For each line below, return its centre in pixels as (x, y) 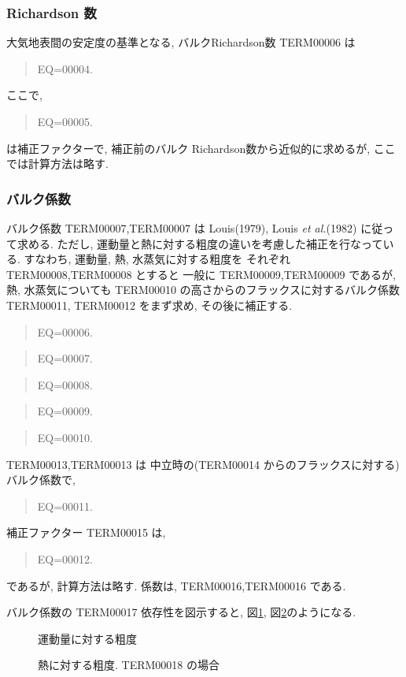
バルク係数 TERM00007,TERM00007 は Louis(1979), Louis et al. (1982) (182, 228)
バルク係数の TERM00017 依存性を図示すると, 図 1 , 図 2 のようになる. (181, 612)
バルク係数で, (41, 480)
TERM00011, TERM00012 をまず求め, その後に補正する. (149, 305)
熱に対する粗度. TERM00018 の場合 (129, 665)
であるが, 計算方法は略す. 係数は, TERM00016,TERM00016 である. (176, 585)
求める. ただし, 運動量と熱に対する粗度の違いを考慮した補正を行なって (200, 243)
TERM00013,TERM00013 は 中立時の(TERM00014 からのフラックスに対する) (203, 464)
